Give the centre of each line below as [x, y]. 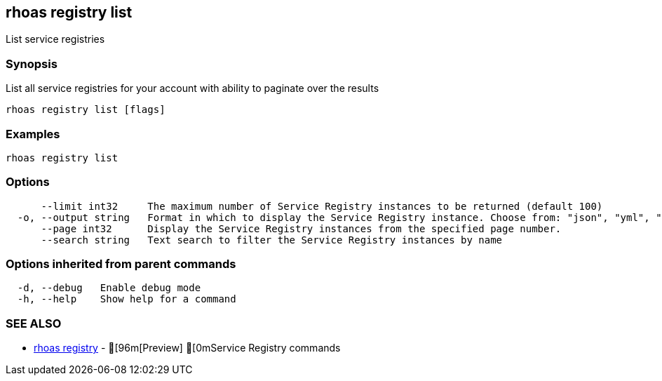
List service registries [55, 39]
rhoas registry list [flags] [86, 110]
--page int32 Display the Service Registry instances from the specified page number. [301, 228]
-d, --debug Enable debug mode [109, 288]
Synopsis [32, 63]
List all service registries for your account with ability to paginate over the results [192, 88]
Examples [33, 134]
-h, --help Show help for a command [127, 299]
